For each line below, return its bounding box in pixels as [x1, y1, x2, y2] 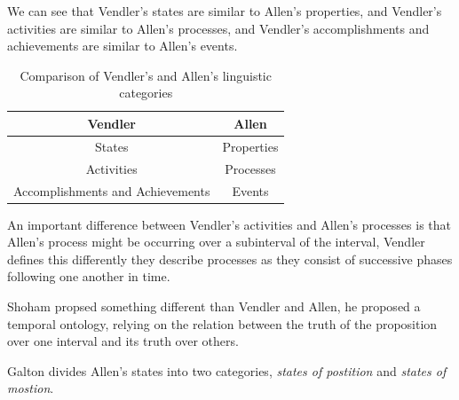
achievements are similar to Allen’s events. [7, 36, 238, 55]
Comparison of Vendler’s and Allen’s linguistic [20, 66, 272, 84]
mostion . [7, 379, 54, 397]
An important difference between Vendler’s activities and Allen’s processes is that [7, 215, 451, 233]
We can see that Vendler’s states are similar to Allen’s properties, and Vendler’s [7, 2, 442, 20]
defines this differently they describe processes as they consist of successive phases [7, 249, 453, 268]
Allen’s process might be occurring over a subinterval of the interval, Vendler [7, 232, 425, 251]
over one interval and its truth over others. [7, 332, 239, 350]
